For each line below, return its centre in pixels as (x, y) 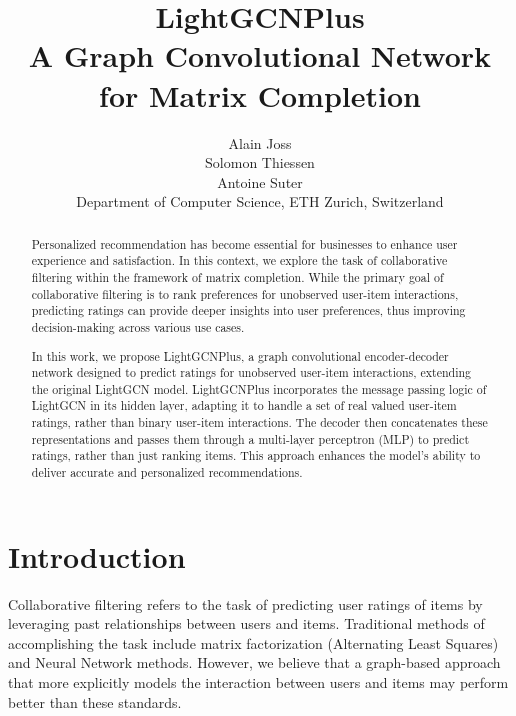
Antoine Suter (260, 181)
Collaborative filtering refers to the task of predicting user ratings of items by (245, 603)
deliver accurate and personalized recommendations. (167, 472)
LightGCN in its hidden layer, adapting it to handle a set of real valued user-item (244, 405)
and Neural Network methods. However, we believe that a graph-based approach (254, 662)
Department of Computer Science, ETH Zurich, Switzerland (260, 201)
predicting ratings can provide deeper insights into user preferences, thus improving (248, 310)
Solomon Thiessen (260, 162)
